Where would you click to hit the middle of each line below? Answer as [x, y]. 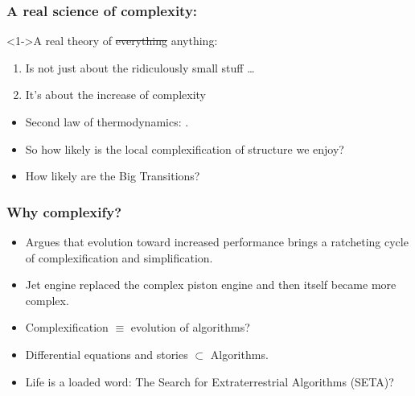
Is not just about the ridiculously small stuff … [140, 67]
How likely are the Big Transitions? [113, 176]
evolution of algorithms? [190, 327]
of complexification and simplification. [119, 257]
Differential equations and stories [107, 354]
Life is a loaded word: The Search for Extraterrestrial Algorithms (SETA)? [210, 381]
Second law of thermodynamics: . [107, 122]
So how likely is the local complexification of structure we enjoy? [185, 148]
